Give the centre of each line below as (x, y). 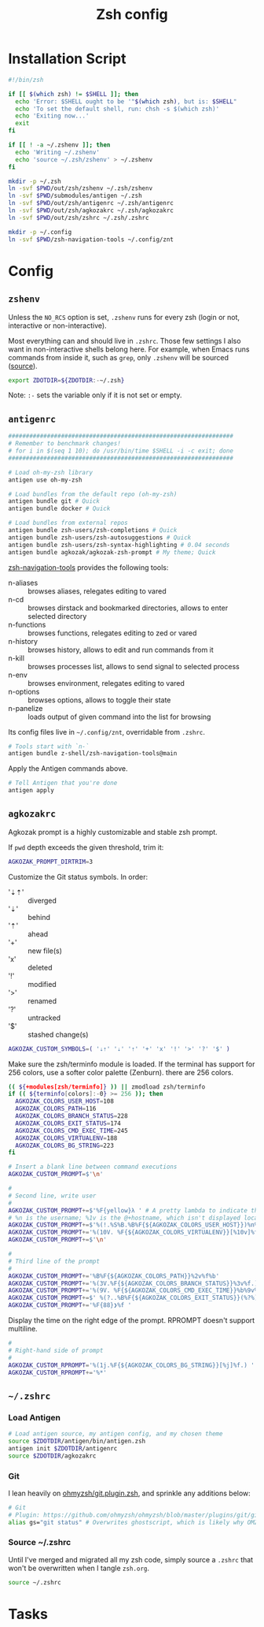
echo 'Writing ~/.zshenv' (58, 152)
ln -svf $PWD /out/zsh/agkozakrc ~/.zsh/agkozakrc (91, 210)
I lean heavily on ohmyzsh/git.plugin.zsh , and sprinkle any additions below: (130, 1493)
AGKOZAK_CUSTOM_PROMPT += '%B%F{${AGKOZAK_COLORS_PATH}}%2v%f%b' (114, 1276)
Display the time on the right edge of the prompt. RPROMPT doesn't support (132, 1320)
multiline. (23, 1329)
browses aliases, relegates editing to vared (97, 591)
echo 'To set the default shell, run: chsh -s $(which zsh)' (117, 109)
